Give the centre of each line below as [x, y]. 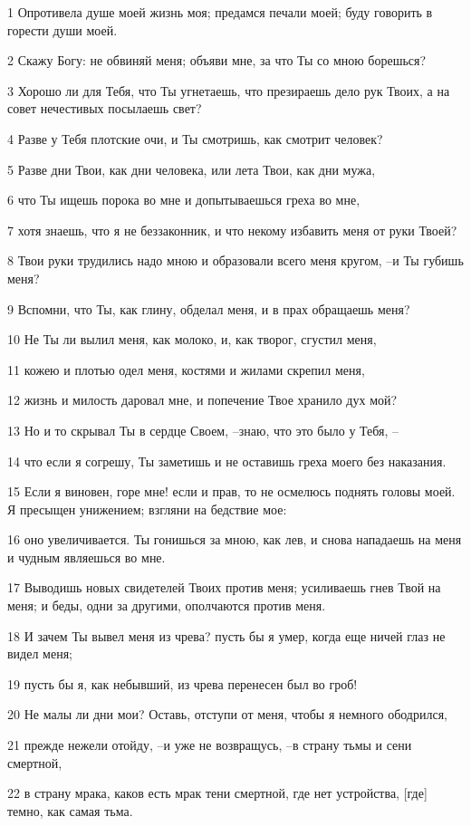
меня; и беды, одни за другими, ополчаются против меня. [167, 605]
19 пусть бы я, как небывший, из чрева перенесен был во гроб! [183, 683]
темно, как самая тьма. [70, 810]
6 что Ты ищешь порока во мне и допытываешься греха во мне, [184, 200]
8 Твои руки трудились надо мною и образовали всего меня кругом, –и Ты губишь [235, 260]
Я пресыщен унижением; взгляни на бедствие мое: [147, 509]
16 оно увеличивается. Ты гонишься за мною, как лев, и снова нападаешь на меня [235, 539]
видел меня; [40, 653]
